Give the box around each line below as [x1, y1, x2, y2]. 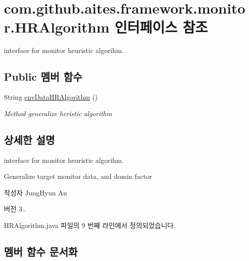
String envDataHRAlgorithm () [4, 92, 98, 102]
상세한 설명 [4, 132, 55, 147]
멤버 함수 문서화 [4, 244, 78, 259]
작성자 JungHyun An [4, 187, 67, 197]
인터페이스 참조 [115, 17, 208, 37]
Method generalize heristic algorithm [4, 108, 112, 118]
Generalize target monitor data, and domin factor [4, 171, 152, 181]
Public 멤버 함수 [4, 69, 82, 84]
